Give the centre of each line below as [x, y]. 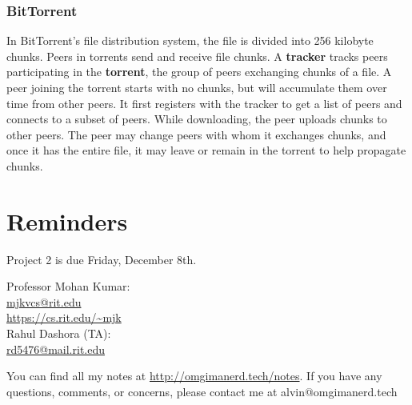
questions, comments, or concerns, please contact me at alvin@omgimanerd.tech [202, 391]
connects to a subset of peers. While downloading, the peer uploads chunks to [197, 119]
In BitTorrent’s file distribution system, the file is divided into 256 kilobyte [190, 40]
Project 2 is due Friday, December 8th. [102, 259]
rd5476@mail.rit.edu [56, 349]
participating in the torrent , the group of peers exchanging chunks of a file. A [199, 72]
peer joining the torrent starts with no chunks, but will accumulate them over [197, 87]
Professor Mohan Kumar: [68, 286]
